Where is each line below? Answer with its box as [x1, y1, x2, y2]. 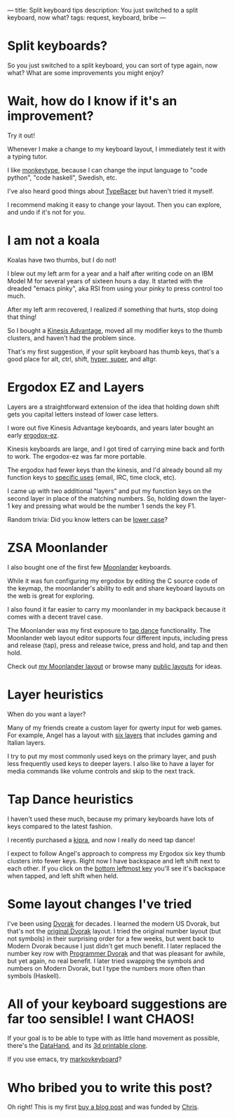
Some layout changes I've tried [7, 896, 192, 912]
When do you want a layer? [7, 710, 86, 718]
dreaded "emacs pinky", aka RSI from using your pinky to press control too [7, 284, 223, 292]
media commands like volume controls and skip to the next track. [7, 767, 196, 775]
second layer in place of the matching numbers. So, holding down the [7, 494, 208, 502]
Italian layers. [7, 738, 46, 746]
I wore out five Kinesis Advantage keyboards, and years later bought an [7, 424, 214, 432]
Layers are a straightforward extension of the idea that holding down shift [7, 403, 220, 411]
